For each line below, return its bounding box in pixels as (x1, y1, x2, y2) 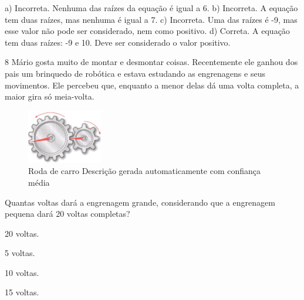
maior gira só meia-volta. (5, 90, 94, 103)
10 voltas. (5, 266, 39, 278)
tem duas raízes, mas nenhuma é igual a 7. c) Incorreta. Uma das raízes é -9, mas (5, 13, 298, 25)
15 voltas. (5, 286, 39, 298)
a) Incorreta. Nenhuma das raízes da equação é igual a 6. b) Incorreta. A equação (5, 2, 298, 13)
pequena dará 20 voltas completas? (5, 207, 130, 220)
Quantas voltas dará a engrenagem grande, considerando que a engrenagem (5, 196, 275, 208)
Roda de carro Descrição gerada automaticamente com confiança (28, 165, 261, 177)
